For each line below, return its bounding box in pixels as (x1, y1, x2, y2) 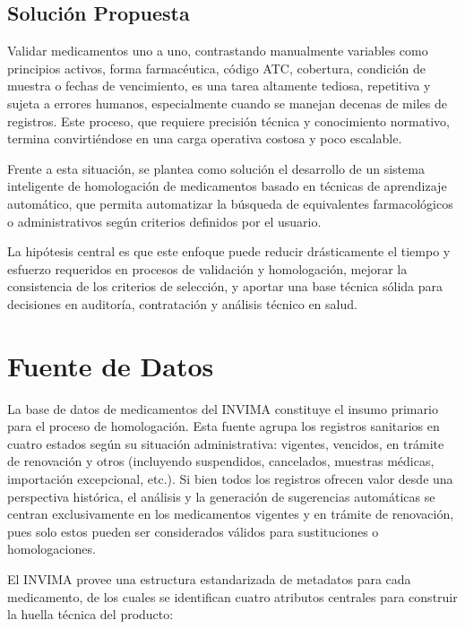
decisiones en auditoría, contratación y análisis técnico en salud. (7, 294, 357, 313)
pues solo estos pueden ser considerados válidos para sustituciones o (7, 521, 379, 540)
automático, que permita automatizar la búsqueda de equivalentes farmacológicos (7, 194, 453, 212)
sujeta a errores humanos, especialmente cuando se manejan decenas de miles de (7, 93, 447, 112)
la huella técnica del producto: (7, 605, 174, 624)
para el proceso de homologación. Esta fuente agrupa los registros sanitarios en (7, 417, 440, 435)
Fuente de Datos (7, 347, 214, 383)
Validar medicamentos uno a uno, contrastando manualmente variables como (7, 41, 428, 60)
